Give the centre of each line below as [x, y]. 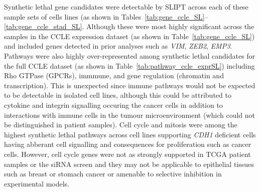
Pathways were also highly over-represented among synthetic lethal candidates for [130, 55]
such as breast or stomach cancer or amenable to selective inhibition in [113, 174]
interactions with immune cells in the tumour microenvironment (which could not [130, 115]
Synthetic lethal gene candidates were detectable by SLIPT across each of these [126, 7]
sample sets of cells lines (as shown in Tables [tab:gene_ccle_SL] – [106, 16]
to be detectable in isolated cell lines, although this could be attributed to [118, 95]
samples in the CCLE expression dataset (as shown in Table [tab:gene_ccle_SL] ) [129, 36]
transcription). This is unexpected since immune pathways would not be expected [130, 85]
